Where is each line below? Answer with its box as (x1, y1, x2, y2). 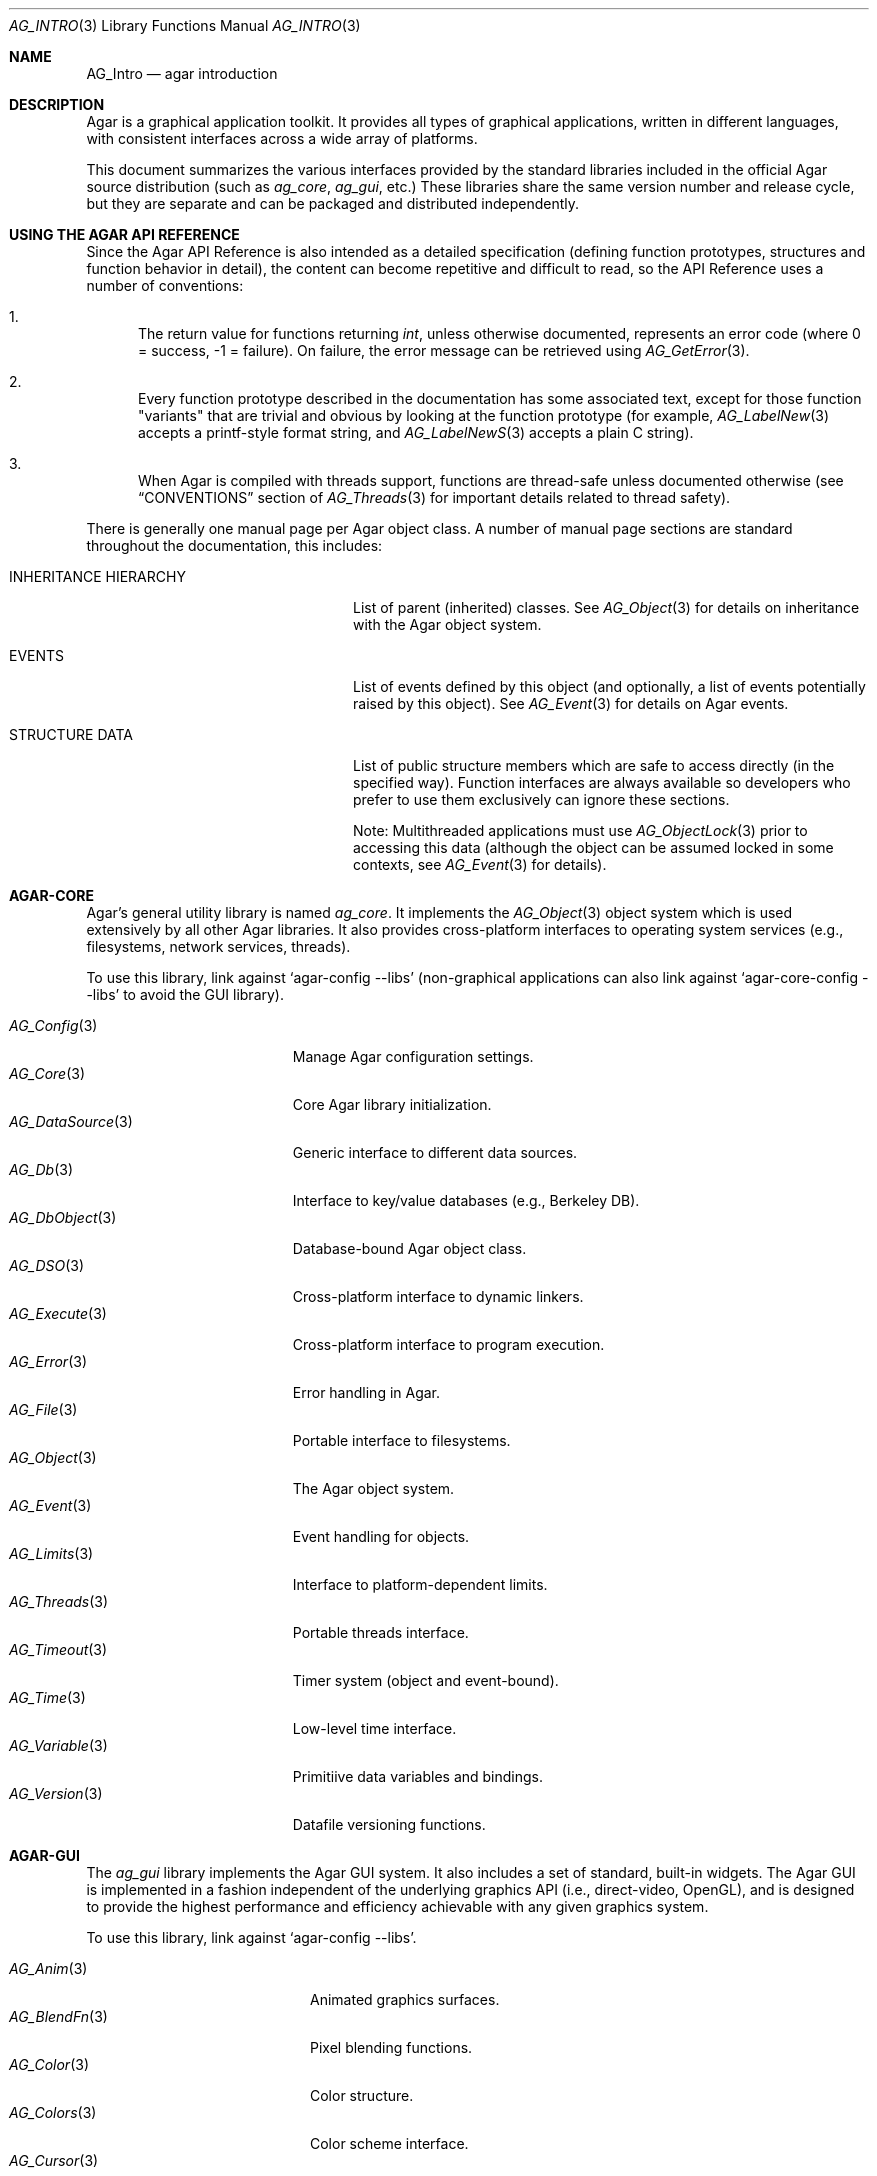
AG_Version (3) (9, 1785, 103, 1802)
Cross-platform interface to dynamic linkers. (292, 1288, 584, 1305)
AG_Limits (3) (9, 1545, 94, 1562)
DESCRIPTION (9, 96, 105, 113)
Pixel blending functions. (310, 2039, 473, 2056)
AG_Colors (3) (9, 2104, 97, 2121)
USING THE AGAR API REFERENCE (9, 226, 240, 243)
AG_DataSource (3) (9, 1113, 133, 1130)
